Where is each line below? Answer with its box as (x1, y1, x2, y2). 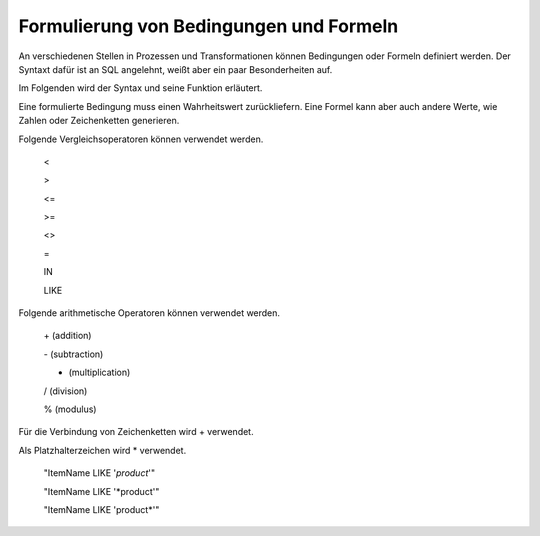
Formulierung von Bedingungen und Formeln (18, 15, 399, 37)
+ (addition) (43, 330, 92, 342)
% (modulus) (43, 403, 97, 415)
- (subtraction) (43, 348, 104, 360)
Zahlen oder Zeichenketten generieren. (18, 115, 180, 127)
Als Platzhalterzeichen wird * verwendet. (18, 444, 187, 456)
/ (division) (43, 385, 88, 397)
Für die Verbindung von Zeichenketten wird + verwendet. (18, 426, 254, 438)
